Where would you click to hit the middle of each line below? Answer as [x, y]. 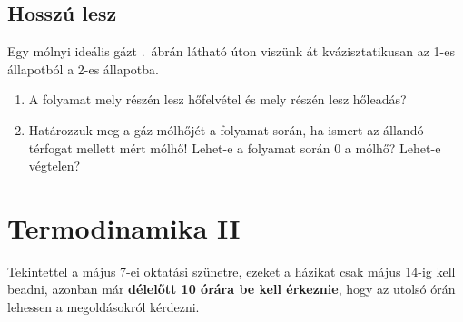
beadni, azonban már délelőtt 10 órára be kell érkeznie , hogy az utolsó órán [231, 289]
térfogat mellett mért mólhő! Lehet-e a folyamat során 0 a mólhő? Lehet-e [235, 147]
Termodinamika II [124, 227]
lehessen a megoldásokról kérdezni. [103, 307]
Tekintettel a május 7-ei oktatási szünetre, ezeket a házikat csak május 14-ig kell [231, 271]
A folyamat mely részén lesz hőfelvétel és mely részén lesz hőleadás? [217, 99]
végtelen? [54, 166]
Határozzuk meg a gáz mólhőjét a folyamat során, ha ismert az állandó [226, 129]
